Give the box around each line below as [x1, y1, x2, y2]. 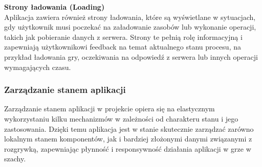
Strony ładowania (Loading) [4, 2, 105, 12]
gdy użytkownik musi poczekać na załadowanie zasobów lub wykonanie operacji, [4, 21, 256, 32]
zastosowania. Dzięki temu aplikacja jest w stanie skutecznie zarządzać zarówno [4, 123, 254, 134]
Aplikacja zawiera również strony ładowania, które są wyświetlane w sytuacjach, [4, 11, 256, 22]
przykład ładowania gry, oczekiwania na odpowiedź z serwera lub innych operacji [4, 51, 258, 62]
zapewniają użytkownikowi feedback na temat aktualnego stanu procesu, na [4, 41, 241, 52]
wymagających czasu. [4, 61, 71, 72]
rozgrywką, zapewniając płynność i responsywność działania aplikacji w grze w [4, 143, 251, 154]
